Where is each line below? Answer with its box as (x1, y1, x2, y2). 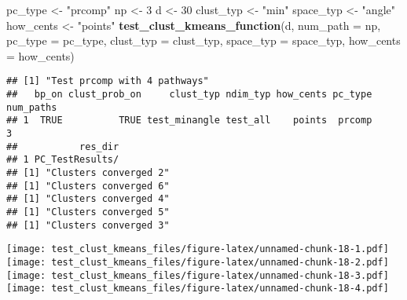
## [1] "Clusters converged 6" (6, 180, 170, 192)
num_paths (6, 101, 57, 113)
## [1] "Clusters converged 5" (6, 206, 170, 218)
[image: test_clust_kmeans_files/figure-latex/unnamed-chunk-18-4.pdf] (6, 283, 389, 295)
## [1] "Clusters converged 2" (6, 166, 170, 178)
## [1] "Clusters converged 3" (6, 219, 170, 231)
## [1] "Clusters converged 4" (6, 193, 170, 205)
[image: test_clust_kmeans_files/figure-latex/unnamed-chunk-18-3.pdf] (6, 269, 389, 281)
